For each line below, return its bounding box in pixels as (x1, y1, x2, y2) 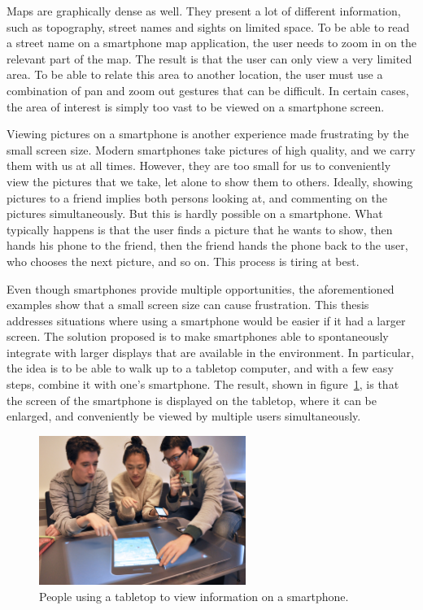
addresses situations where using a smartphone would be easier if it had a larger (7, 312, 406, 329)
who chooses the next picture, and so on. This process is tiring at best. (7, 252, 360, 269)
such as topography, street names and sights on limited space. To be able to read (7, 18, 410, 35)
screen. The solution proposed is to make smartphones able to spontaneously (7, 328, 389, 345)
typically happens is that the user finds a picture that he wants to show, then (7, 220, 393, 237)
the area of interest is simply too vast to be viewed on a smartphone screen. (7, 98, 385, 115)
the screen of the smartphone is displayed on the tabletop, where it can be (7, 391, 377, 408)
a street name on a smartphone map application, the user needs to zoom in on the (7, 34, 416, 51)
